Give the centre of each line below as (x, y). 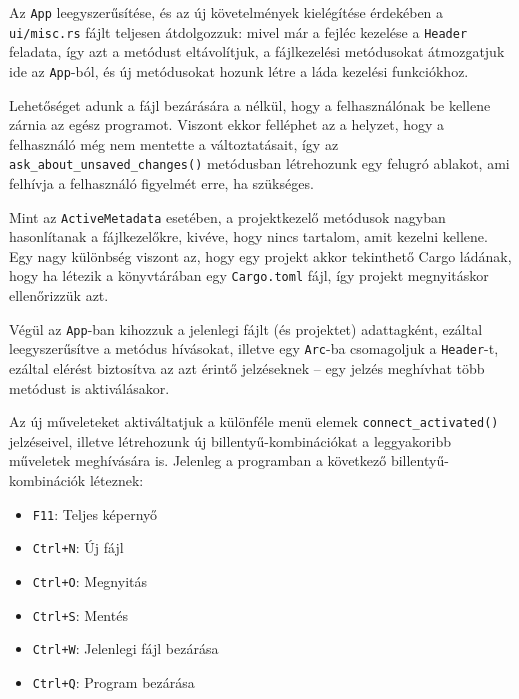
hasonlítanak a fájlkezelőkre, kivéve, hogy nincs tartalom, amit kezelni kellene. (248, 236)
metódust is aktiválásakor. (89, 387)
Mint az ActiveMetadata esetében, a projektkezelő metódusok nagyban (227, 216)
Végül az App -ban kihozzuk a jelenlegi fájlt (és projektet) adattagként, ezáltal (246, 328)
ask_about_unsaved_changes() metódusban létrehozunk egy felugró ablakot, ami (259, 163)
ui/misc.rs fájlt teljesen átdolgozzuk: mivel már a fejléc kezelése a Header (238, 31)
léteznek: (116, 480)
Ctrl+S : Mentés (80, 614)
